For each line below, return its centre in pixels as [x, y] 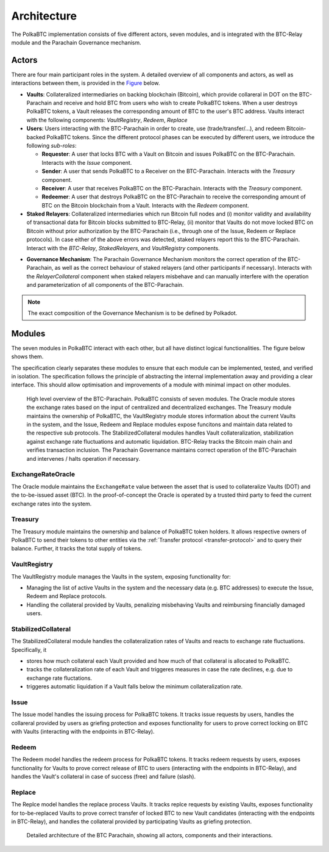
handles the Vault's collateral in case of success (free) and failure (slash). [104, 777]
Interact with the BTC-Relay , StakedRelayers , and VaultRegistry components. [123, 248]
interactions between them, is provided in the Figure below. [86, 83]
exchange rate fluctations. [59, 678]
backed [36, 137]
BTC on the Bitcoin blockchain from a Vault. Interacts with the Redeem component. [145, 205]
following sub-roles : [51, 145]
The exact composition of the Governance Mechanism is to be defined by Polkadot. [133, 313]
